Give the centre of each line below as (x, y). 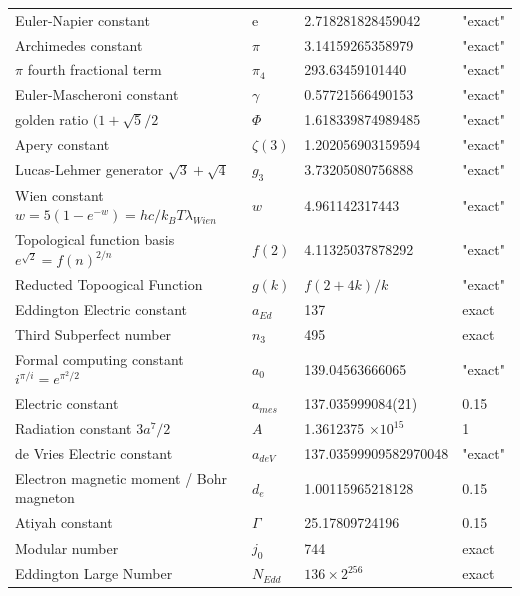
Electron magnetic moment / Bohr (121, 477)
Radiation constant (73, 428)
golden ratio (52, 119)
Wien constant (59, 194)
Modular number (67, 547)
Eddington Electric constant (101, 309)
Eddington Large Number (94, 573)
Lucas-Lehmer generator (89, 169)
